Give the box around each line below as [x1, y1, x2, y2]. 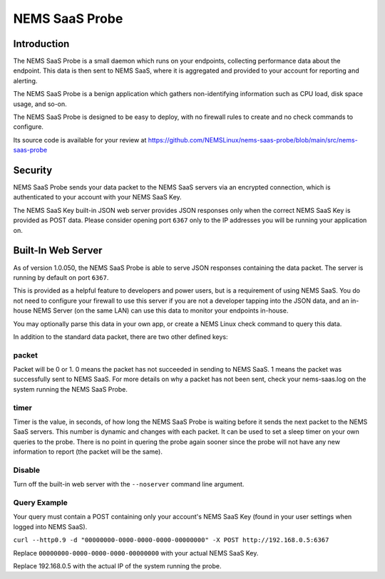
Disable [13, 465, 41, 475]
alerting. [13, 76, 38, 85]
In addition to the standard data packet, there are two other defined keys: [13, 332, 228, 341]
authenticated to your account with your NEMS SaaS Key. [13, 193, 182, 202]
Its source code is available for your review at [13, 135, 147, 144]
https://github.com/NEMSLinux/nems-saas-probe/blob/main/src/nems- [148, 135, 358, 144]
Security [13, 165, 53, 176]
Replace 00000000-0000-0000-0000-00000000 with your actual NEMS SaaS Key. [13, 548, 259, 557]
